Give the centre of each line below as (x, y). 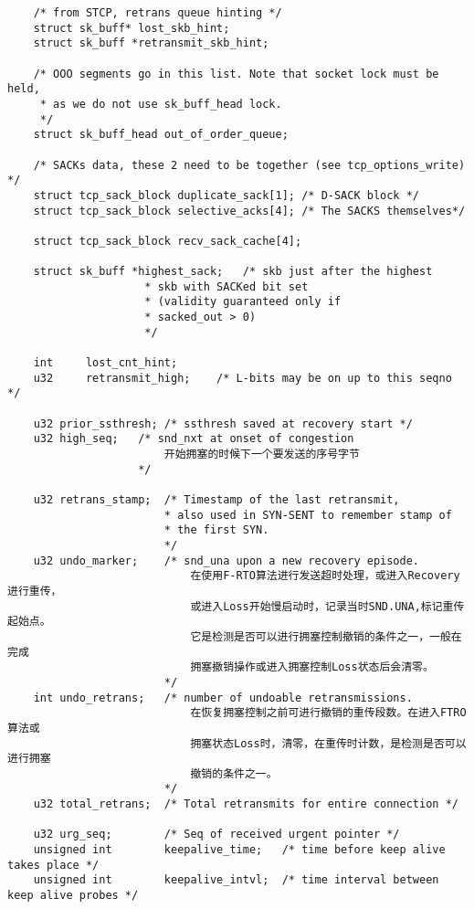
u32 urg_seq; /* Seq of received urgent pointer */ (216, 835)
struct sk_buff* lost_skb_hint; (132, 28)
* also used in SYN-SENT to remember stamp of (308, 515)
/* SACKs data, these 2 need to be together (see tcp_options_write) (249, 165)
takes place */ (53, 865)
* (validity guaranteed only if (243, 302)
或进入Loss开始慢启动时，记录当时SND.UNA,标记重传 (327, 606)
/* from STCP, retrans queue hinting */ (158, 13)
